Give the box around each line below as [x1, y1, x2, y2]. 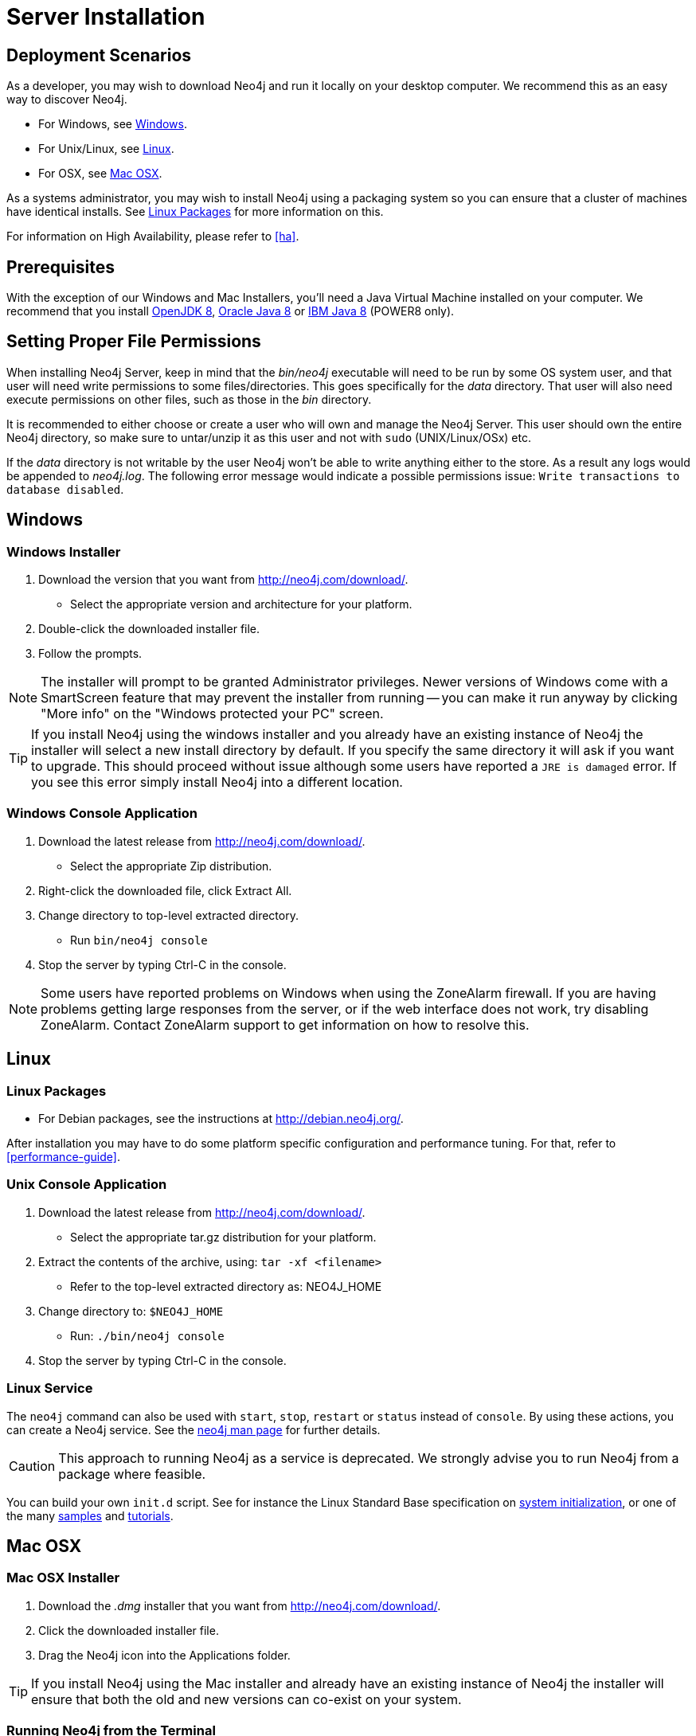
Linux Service [6, 1380, 93, 1397]
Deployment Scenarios [6, 45, 192, 65]
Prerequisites [6, 256, 115, 277]
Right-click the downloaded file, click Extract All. [38, 883, 292, 897]
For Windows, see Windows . [38, 117, 188, 131]
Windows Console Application [6, 805, 197, 822]
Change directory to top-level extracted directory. [38, 908, 299, 922]
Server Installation [6, 3, 205, 30]
